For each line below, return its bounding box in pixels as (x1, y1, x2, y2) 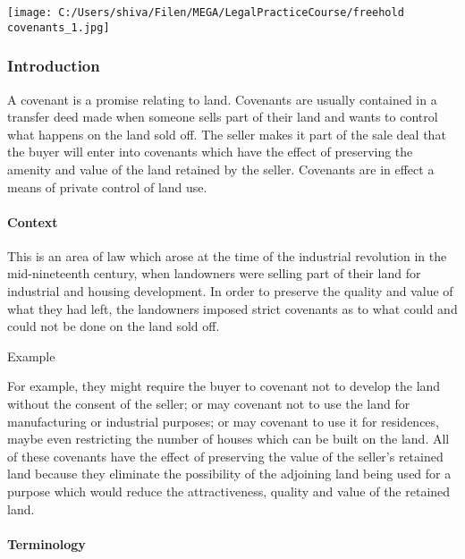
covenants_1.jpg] (7, 21, 110, 34)
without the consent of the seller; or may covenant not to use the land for (7, 394, 410, 413)
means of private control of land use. (7, 177, 207, 196)
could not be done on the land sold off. (7, 317, 220, 335)
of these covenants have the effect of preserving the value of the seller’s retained (7, 446, 444, 465)
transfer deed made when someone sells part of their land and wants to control (7, 107, 438, 126)
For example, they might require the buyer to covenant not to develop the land (7, 377, 441, 395)
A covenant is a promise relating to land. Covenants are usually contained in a (7, 89, 437, 108)
